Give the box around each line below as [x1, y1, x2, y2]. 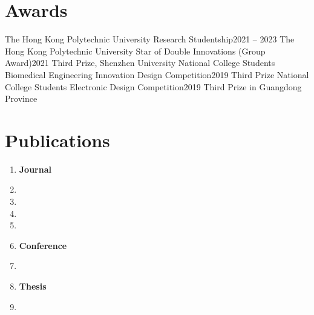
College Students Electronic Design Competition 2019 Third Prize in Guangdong [5, 80, 302, 93]
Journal [19, 162, 51, 175]
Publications [5, 127, 110, 152]
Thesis [19, 279, 47, 292]
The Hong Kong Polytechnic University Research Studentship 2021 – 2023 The [5, 33, 295, 45]
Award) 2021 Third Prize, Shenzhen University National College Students [5, 56, 275, 69]
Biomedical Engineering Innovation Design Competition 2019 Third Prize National [5, 68, 309, 81]
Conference [19, 239, 67, 251]
